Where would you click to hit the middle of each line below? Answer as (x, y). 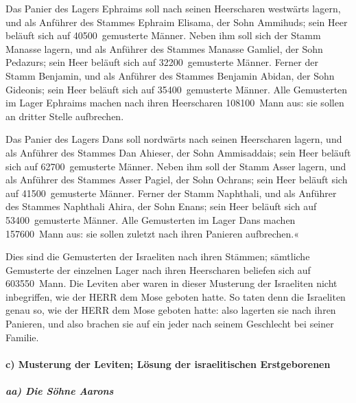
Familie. (22, 337)
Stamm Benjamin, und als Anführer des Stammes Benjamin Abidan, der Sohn (170, 75)
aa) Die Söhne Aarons (60, 391)
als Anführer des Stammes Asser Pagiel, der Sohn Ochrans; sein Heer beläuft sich (177, 180)
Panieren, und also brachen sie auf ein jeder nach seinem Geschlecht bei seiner (170, 324)
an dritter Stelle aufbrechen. (65, 116)
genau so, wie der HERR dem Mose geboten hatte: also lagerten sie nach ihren (171, 310)
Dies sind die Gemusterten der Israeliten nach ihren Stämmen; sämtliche (158, 256)
